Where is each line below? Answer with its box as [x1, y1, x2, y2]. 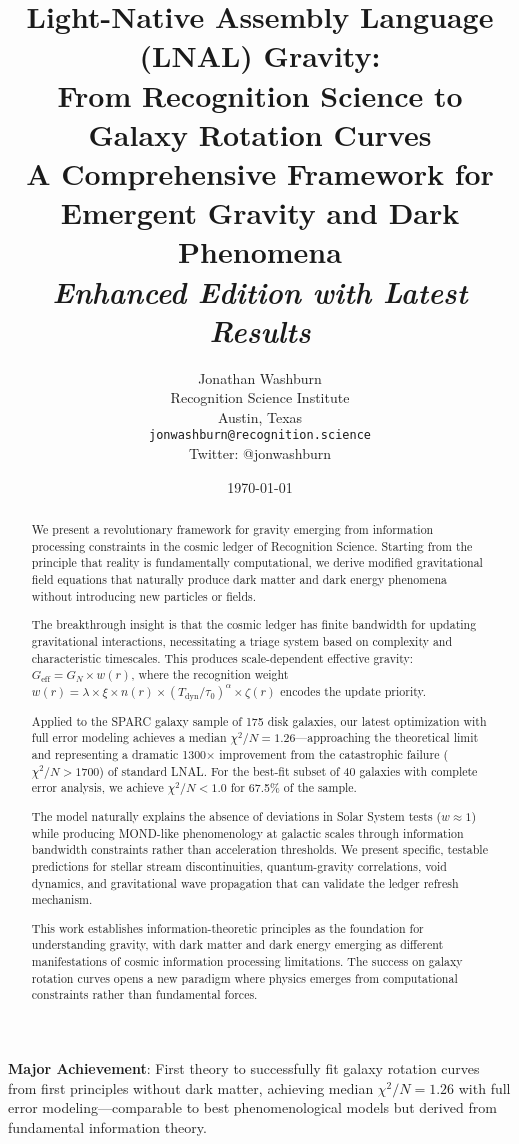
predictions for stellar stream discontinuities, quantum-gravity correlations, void [31, 857, 447, 874]
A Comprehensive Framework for [26, 152, 494, 193]
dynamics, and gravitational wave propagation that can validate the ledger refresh [31, 874, 459, 891]
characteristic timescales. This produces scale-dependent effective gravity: [31, 649, 414, 666]
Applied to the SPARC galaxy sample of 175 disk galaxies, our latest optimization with [31, 712, 487, 729]
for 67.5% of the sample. [230, 779, 357, 796]
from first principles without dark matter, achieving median [8, 1077, 374, 1098]
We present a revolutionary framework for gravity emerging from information [31, 521, 434, 538]
